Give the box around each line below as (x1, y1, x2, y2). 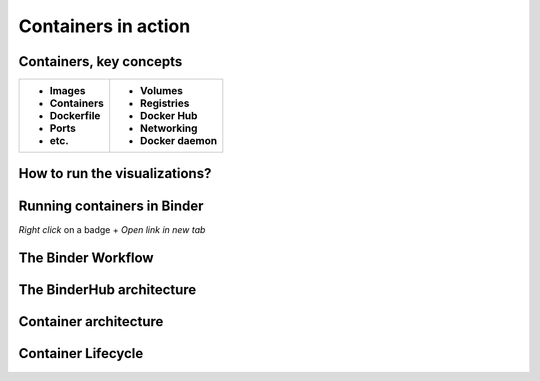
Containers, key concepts (18, 53, 183, 70)
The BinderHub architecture (18, 281, 197, 299)
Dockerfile (49, 109, 101, 123)
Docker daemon (140, 134, 218, 148)
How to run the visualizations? (18, 165, 212, 182)
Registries (140, 96, 190, 110)
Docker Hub (140, 109, 198, 123)
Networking (140, 121, 198, 135)
